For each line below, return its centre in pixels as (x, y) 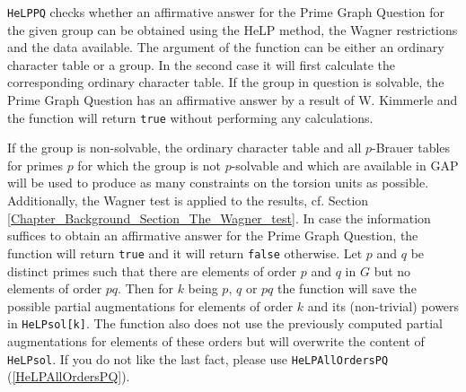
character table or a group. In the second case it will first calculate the (202, 64)
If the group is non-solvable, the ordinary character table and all (185, 148)
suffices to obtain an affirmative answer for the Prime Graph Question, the (213, 235)
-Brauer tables (411, 148)
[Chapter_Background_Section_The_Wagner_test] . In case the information (219, 218)
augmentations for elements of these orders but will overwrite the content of (216, 340)
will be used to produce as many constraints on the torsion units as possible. (218, 183)
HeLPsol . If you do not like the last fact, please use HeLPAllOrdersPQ (198, 358)
